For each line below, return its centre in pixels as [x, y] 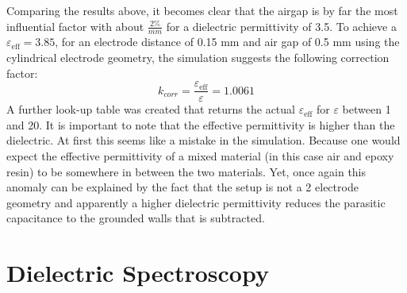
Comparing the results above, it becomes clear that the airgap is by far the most [202, 10]
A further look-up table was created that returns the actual [151, 109]
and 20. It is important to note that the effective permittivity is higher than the [201, 124]
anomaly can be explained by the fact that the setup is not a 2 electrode [182, 187]
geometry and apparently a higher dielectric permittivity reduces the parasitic [196, 202]
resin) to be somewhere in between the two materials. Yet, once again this [186, 171]
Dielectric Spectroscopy [138, 273]
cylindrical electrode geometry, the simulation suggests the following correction [198, 58]
